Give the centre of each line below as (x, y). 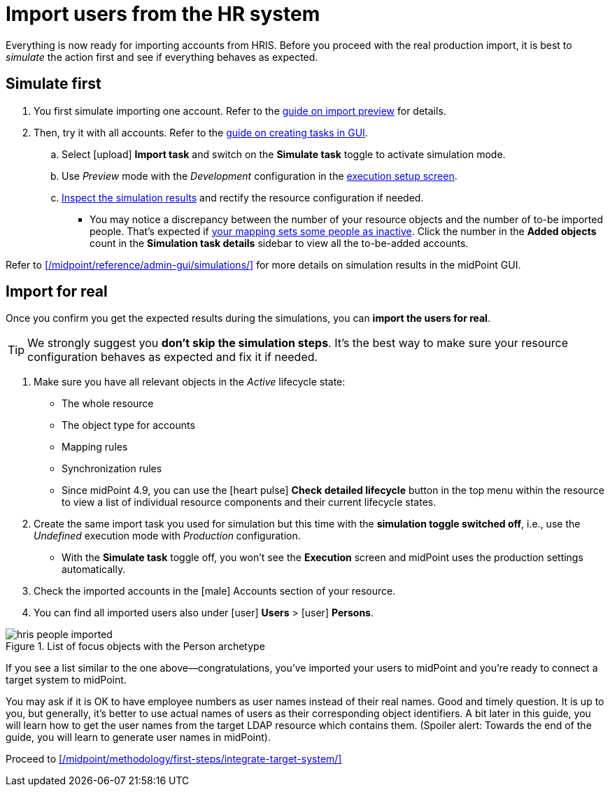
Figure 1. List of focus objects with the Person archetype (135, 646)
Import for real (57, 292)
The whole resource (108, 404)
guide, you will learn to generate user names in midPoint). (139, 737)
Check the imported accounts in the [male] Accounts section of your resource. (215, 591)
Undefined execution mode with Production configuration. (167, 536)
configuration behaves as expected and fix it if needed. (173, 357)
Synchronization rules (112, 469)
